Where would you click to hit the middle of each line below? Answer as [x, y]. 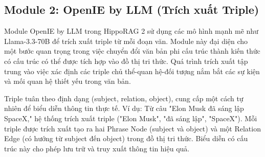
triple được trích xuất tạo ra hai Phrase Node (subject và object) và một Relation [132, 128]
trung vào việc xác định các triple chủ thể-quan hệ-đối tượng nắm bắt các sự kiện [132, 71]
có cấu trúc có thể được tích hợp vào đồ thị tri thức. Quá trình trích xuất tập [126, 61]
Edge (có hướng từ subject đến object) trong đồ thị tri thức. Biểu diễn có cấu [126, 138]
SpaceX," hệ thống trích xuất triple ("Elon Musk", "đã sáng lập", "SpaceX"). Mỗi [131, 118]
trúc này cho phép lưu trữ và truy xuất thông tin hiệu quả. [97, 148]
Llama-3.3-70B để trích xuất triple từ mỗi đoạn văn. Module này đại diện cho [126, 41]
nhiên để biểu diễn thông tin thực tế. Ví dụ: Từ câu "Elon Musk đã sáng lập [124, 108]
